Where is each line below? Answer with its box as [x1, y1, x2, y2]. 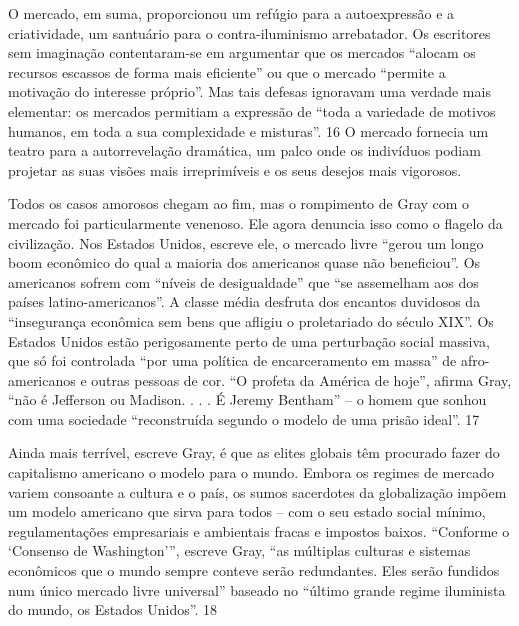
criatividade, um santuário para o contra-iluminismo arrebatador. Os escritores [8, 22, 491, 43]
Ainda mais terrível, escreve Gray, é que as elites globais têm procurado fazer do [8, 442, 500, 463]
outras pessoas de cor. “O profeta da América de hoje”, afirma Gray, [91, 369, 512, 390]
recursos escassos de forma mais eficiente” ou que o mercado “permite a [8, 61, 446, 82]
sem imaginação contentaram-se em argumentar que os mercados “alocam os [8, 42, 476, 63]
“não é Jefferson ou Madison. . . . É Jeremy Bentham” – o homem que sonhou [8, 389, 487, 410]
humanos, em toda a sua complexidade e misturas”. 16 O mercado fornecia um [8, 120, 489, 141]
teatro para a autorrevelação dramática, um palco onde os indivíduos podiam [8, 140, 481, 161]
